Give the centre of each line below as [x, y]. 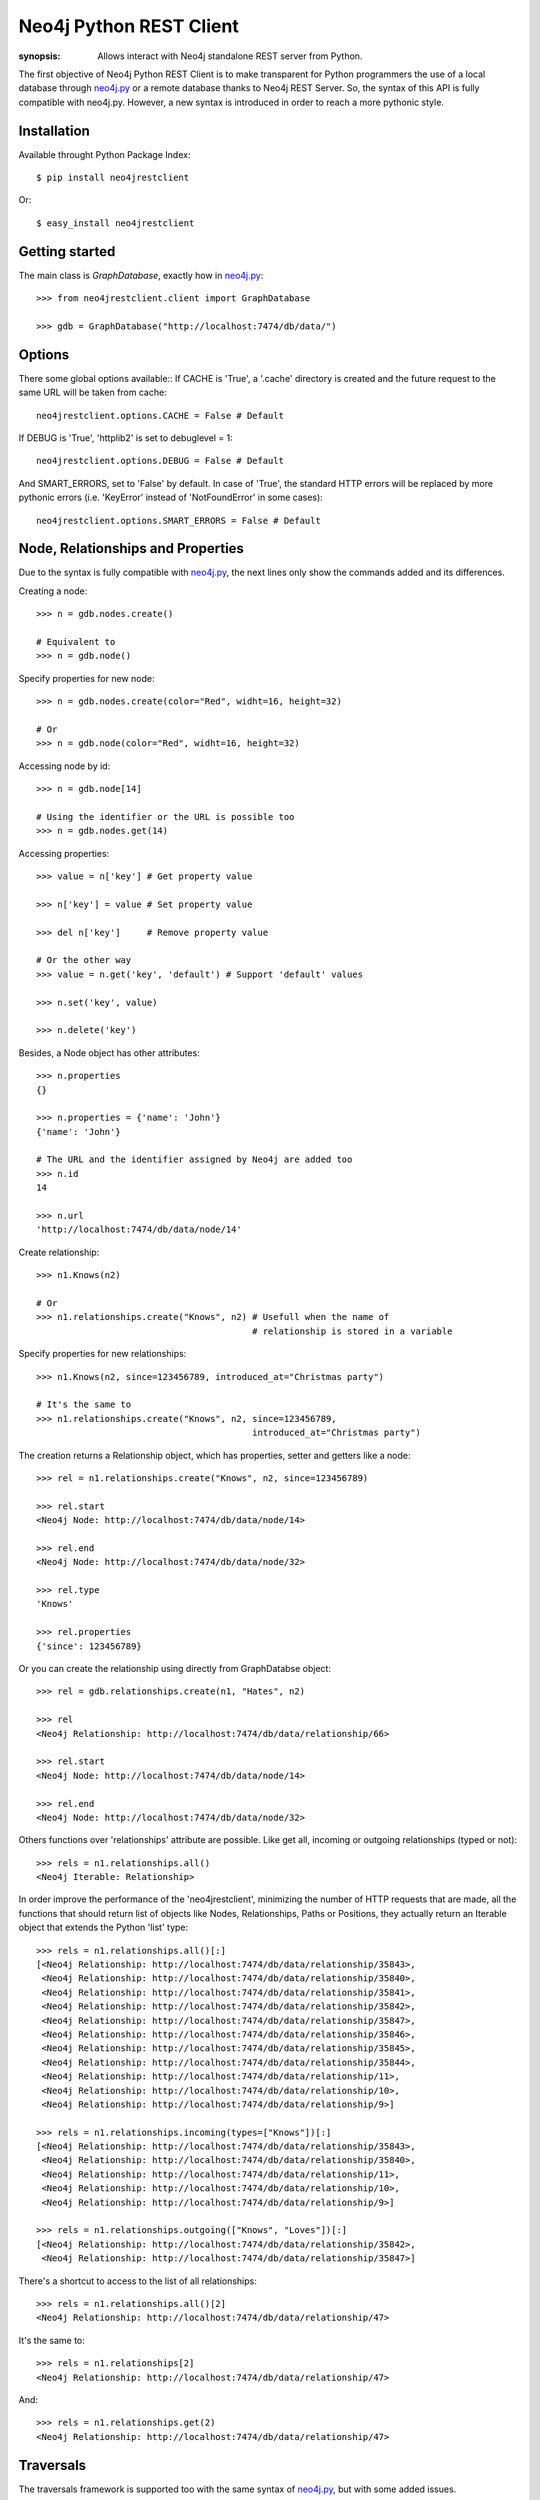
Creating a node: [53, 591]
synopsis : [39, 56]
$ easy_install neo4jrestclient [115, 223]
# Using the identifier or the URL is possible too [165, 816]
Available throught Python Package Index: [104, 154]
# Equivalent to [76, 641]
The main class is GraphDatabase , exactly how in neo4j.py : [141, 275]
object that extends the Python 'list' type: [103, 1927]
